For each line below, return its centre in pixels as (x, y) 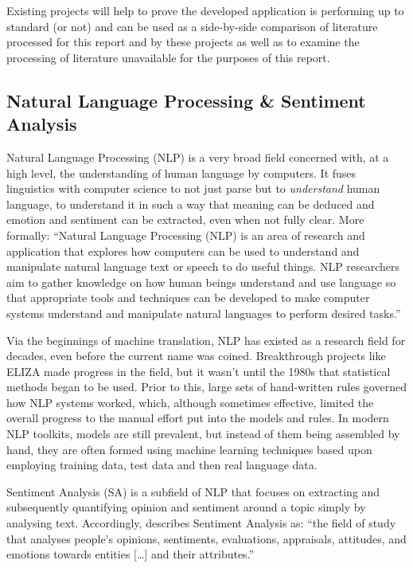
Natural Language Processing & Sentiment (186, 100)
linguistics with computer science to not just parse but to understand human (193, 188)
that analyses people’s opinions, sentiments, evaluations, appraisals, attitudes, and (206, 538)
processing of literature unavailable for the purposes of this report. (168, 57)
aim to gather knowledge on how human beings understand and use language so (201, 282)
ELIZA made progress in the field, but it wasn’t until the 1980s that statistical (199, 371)
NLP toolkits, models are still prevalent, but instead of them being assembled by (203, 434)
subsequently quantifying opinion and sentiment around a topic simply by (186, 507)
